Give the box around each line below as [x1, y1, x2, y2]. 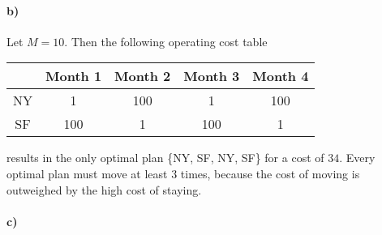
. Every [339, 149, 376, 166]
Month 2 [114, 66, 171, 86]
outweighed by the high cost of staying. [6, 181, 202, 198]
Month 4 [252, 66, 309, 86]
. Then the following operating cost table [64, 32, 268, 49]
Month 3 [183, 66, 240, 86]
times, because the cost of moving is [180, 164, 360, 182]
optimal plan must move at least [6, 164, 168, 182]
